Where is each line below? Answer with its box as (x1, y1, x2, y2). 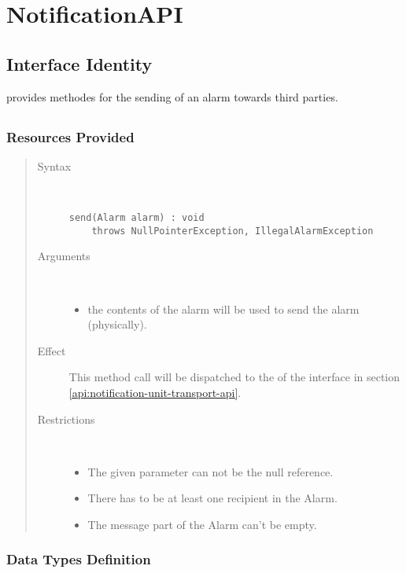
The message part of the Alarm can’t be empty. (87, 516, 317, 532)
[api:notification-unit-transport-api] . (68, 384, 242, 400)
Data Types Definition (6, 549, 151, 569)
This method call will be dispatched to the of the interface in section (68, 369, 400, 385)
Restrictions (37, 410, 95, 427)
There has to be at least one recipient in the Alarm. (87, 490, 338, 506)
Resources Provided (6, 127, 135, 146)
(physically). (87, 316, 147, 332)
